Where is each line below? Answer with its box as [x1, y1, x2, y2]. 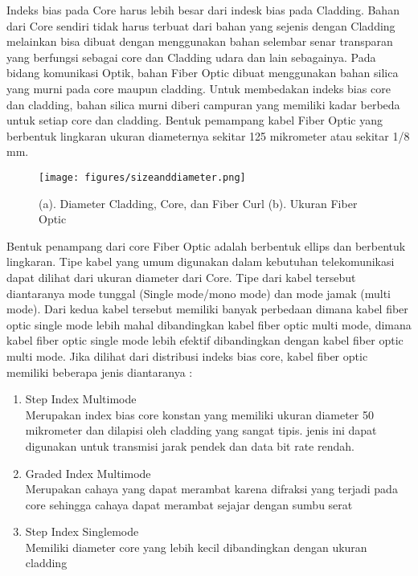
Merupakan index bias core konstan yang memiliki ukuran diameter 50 [25, 406, 374, 423]
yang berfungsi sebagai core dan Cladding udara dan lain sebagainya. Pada [6, 48, 376, 65]
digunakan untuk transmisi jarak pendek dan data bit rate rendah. [25, 437, 354, 454]
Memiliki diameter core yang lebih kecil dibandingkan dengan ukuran [25, 538, 367, 555]
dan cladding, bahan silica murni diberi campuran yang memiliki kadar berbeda [6, 96, 400, 112]
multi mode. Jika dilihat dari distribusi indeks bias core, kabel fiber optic [6, 347, 368, 364]
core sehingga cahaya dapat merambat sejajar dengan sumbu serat [25, 496, 353, 513]
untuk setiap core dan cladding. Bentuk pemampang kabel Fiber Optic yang [6, 112, 383, 129]
